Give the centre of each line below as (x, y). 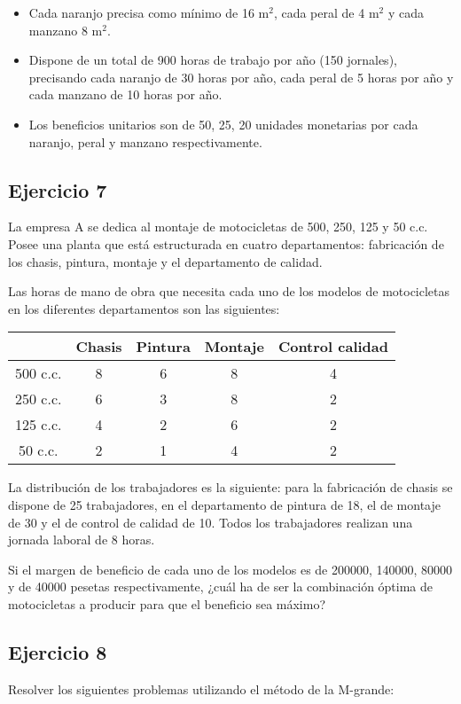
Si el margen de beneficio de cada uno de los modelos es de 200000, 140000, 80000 (230, 569)
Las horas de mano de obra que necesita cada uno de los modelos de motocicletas (229, 291)
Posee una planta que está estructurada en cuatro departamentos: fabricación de (226, 243)
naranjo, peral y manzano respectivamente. (145, 141)
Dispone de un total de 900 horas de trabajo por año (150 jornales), (213, 60)
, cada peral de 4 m (326, 12)
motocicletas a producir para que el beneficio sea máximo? (167, 603)
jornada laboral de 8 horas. (82, 540)
